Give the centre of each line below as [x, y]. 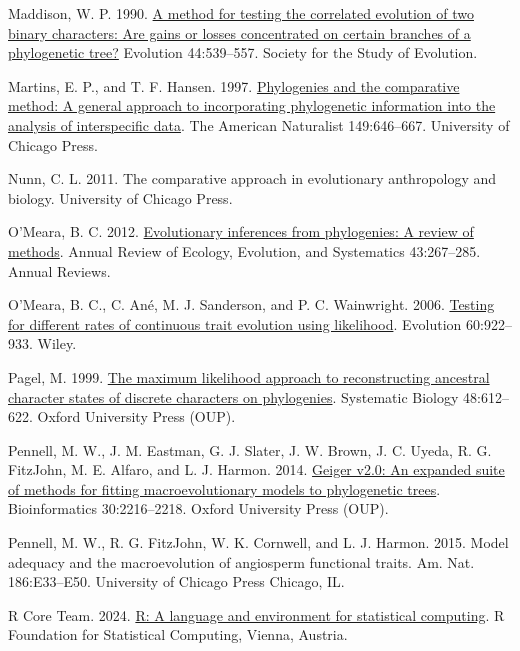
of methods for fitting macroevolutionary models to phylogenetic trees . [224, 488]
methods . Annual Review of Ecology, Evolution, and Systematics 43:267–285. [244, 250]
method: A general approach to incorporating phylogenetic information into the [252, 105]
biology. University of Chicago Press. [120, 197]
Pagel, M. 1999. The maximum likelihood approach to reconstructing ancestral [249, 376]
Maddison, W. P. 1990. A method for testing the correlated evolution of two [241, 13]
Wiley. [57, 343]
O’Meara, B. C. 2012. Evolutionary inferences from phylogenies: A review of [241, 231]
